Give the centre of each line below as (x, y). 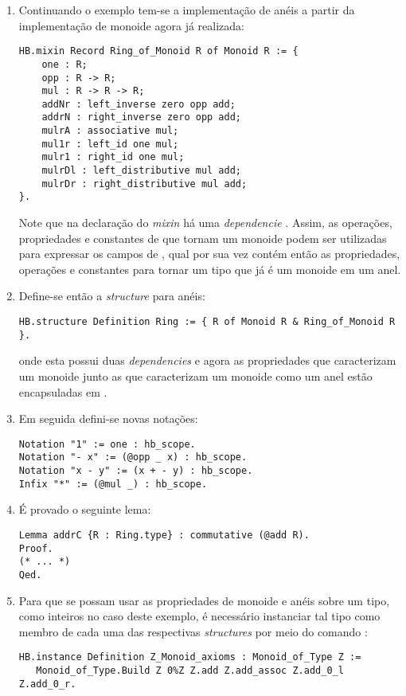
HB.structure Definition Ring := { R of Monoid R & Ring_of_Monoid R (207, 322)
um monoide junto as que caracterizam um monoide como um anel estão (195, 375)
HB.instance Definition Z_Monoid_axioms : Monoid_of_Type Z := (190, 657)
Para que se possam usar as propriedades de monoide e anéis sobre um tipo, (204, 600)
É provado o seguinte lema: (85, 509)
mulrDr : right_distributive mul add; (144, 184)
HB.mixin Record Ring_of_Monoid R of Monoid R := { (158, 51)
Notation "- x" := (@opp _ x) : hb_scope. (133, 457)
